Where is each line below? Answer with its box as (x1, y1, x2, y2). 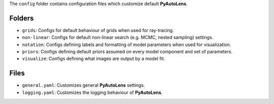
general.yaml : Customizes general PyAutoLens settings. (22, 82, 145, 88)
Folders (9, 14, 34, 22)
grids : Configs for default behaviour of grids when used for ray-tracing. (22, 27, 174, 33)
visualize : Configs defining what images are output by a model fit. (22, 56, 165, 62)
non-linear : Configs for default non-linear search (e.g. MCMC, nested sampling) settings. (22, 34, 214, 41)
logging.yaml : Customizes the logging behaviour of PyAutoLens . (22, 89, 163, 95)
